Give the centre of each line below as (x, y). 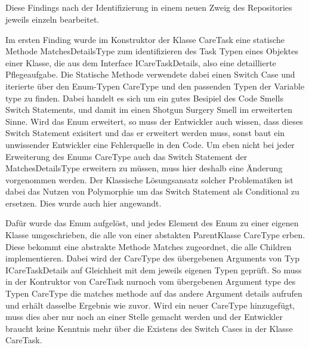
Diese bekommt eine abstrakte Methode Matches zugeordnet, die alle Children (149, 246)
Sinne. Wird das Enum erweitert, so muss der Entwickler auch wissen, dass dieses (154, 121)
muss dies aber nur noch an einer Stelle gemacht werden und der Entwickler (144, 317)
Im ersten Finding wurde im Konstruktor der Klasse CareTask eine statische (145, 39)
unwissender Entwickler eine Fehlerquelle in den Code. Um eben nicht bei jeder (150, 144)
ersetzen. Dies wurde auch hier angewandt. (84, 203)
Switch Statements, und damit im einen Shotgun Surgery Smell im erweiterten (149, 110)
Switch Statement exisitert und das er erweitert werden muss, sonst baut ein (145, 133)
